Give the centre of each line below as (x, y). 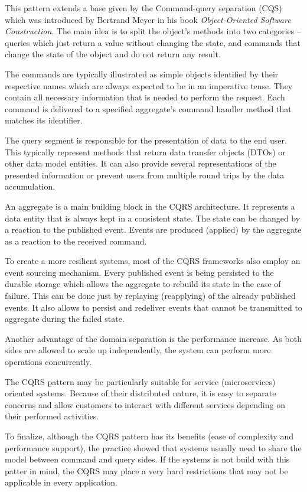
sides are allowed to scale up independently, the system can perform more (138, 350)
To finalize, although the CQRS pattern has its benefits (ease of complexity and (149, 436)
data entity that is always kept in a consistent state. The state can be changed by (153, 218)
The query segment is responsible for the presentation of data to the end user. (146, 140)
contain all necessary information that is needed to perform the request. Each (145, 97)
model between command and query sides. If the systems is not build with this (147, 459)
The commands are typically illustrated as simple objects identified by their (142, 74)
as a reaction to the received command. (76, 241)
